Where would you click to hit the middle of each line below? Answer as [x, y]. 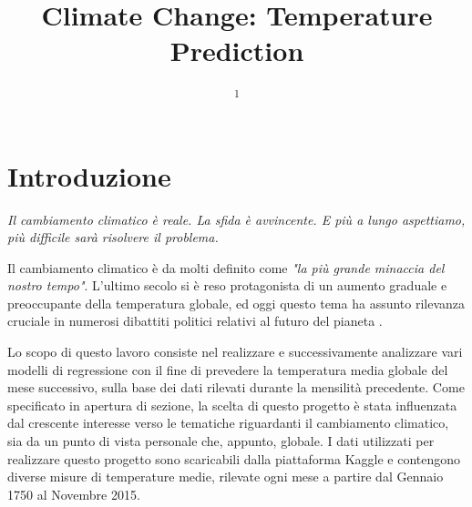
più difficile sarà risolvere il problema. [113, 237]
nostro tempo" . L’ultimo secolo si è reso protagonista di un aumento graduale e [227, 285]
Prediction [237, 51]
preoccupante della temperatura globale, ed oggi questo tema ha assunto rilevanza [236, 303]
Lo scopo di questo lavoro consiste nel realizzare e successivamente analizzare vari [235, 352]
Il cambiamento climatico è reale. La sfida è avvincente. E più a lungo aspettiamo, [236, 219]
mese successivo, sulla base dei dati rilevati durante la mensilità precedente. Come [236, 387]
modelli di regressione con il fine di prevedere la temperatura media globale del [228, 369]
